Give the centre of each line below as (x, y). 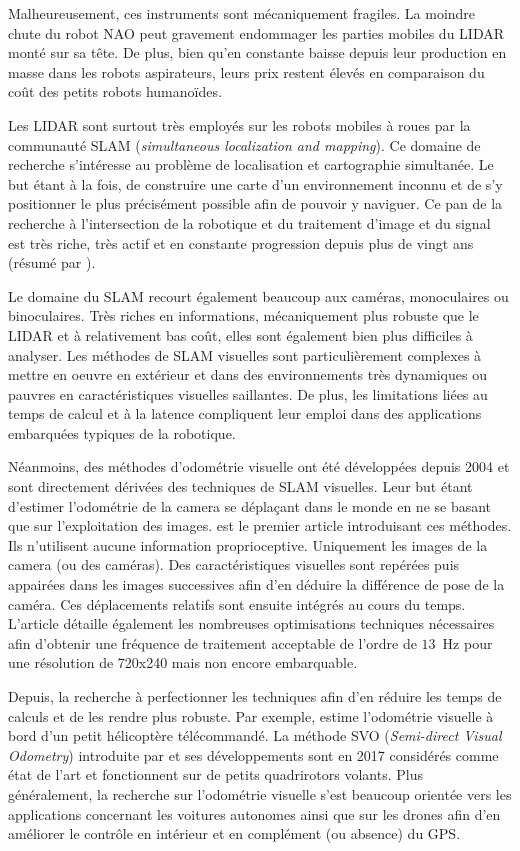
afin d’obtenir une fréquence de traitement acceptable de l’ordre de (212, 642)
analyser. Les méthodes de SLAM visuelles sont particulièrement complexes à (245, 354)
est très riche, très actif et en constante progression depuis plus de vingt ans (241, 242)
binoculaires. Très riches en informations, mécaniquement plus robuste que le (243, 315)
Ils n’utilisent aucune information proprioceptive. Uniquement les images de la (248, 544)
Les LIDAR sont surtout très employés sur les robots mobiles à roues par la (239, 124)
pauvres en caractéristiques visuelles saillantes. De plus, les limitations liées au (248, 393)
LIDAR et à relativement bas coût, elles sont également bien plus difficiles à (240, 334)
